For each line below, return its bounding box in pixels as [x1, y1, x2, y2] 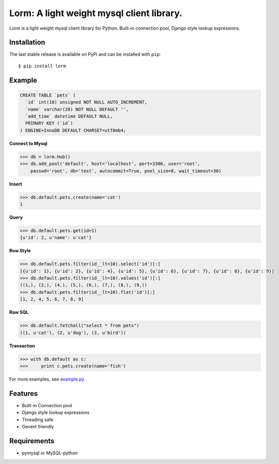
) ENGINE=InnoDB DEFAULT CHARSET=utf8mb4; [20, 127, 126, 133]
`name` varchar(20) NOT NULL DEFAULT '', [25, 106, 129, 112]
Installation [9, 38, 45, 47]
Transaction [9, 342, 35, 349]
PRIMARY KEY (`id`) [25, 121, 73, 126]
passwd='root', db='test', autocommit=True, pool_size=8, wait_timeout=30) [30, 168, 222, 173]
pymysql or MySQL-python [22, 450, 78, 456]
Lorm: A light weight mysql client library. [9, 8, 182, 19]
